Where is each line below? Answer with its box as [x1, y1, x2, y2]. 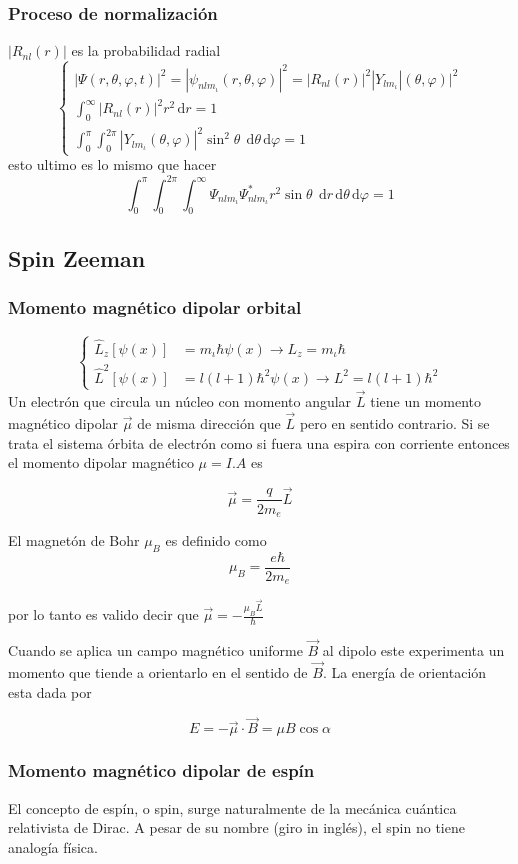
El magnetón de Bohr [8, 529, 140, 550]
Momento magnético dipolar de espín [8, 758, 315, 783]
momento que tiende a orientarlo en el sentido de [8, 661, 308, 682]
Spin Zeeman [8, 242, 146, 273]
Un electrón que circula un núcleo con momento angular [8, 391, 352, 412]
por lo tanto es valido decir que [8, 604, 199, 625]
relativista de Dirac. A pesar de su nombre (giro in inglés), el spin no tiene [8, 817, 465, 838]
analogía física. [8, 836, 98, 857]
